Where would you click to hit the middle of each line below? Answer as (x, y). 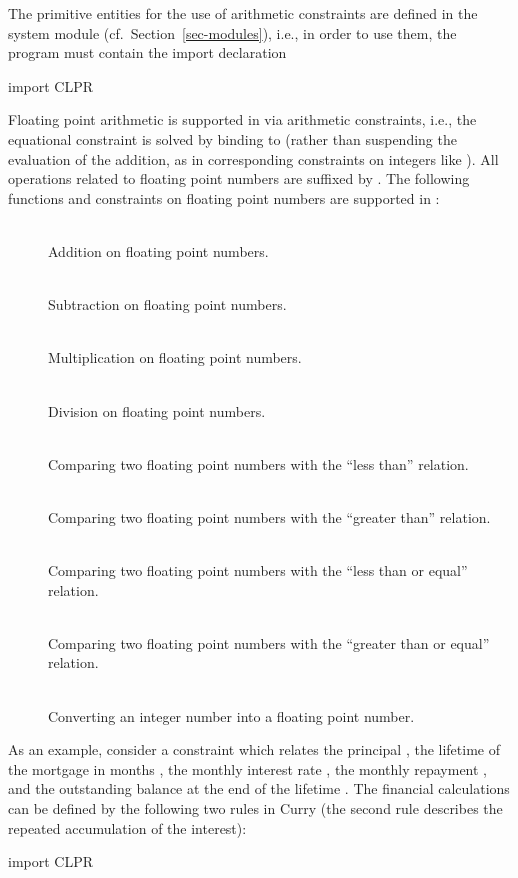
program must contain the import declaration (147, 52)
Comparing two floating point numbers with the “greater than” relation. (269, 516)
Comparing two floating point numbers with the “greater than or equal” (269, 642)
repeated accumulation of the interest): (127, 827)
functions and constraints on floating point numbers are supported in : (224, 197)
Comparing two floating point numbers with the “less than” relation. (258, 463)
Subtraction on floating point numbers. (167, 304)
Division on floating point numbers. (157, 410)
